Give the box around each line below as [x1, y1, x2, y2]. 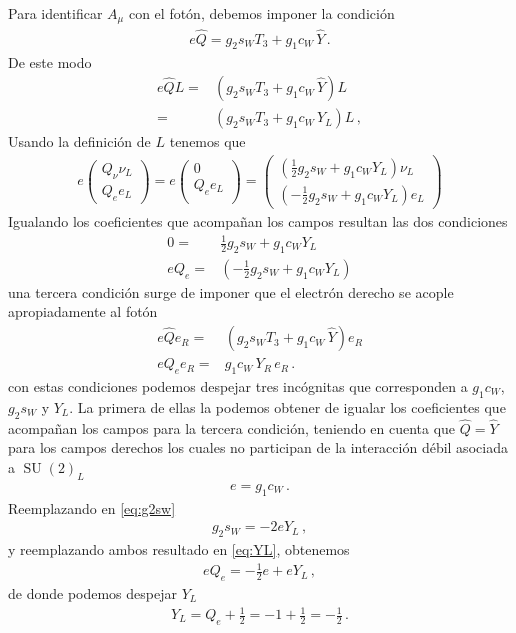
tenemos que [169, 131, 246, 152]
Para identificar [8, 3, 103, 23]
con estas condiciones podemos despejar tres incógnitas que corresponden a [8, 375, 468, 396]
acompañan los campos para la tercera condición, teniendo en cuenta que [8, 417, 456, 438]
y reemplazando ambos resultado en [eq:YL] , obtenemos [8, 538, 350, 559]
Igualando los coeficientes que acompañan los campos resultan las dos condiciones [8, 210, 508, 231]
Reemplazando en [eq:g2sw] [8, 497, 176, 518]
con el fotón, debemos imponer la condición [128, 3, 395, 23]
